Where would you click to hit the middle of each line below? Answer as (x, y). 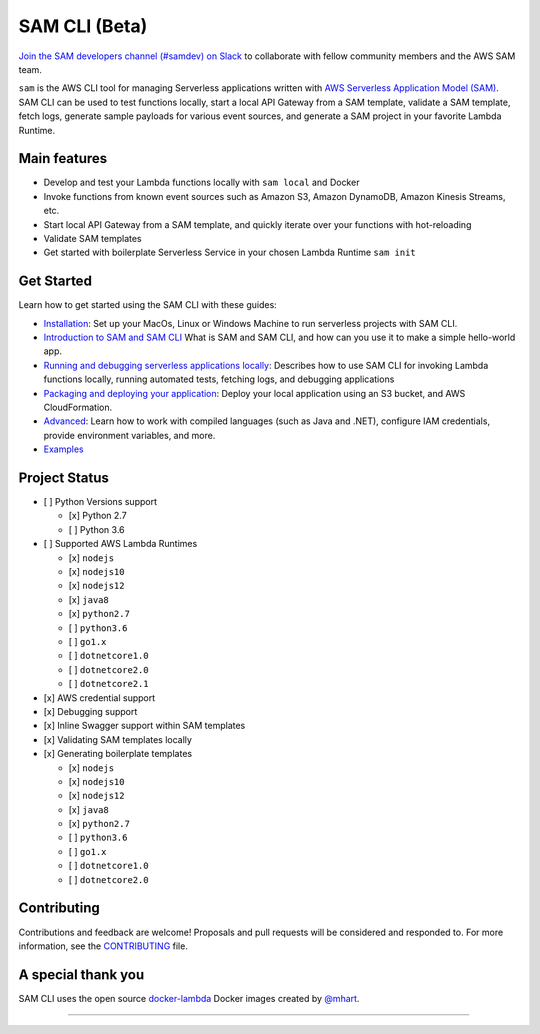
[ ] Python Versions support (100, 502)
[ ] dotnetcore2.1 (108, 684)
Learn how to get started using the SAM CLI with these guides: (147, 305)
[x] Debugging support (90, 711)
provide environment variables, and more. (129, 435)
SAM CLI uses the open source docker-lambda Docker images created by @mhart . (189, 998)
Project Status (64, 477)
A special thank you (81, 974)
